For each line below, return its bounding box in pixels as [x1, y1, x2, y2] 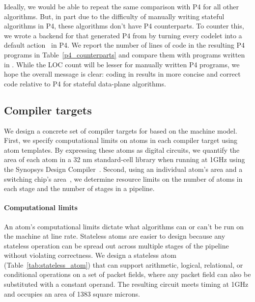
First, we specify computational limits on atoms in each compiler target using [4, 135, 238, 145]
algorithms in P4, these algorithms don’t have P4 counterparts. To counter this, [4, 21, 244, 31]
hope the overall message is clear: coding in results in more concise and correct [4, 69, 241, 79]
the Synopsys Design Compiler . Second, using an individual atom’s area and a [4, 164, 243, 174]
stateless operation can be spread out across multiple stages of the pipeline [4, 240, 229, 250]
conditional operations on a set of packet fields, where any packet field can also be [4, 269, 251, 279]
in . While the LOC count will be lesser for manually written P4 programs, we [4, 59, 240, 69]
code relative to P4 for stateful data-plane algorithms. [4, 78, 166, 88]
